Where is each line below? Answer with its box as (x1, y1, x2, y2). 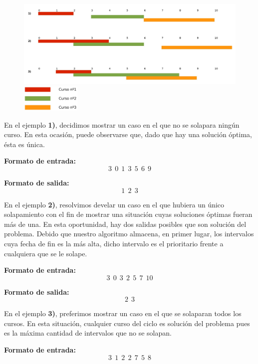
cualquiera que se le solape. (4, 248, 87, 258)
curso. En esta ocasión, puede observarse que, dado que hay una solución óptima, (4, 129, 252, 140)
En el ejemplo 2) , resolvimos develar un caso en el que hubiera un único (4, 199, 225, 209)
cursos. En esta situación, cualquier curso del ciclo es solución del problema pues (4, 318, 250, 328)
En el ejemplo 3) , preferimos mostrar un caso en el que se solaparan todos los (4, 308, 242, 319)
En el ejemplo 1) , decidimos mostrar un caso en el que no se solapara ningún (4, 119, 240, 130)
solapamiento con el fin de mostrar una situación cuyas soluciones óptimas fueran (4, 209, 253, 219)
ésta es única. (4, 139, 45, 149)
